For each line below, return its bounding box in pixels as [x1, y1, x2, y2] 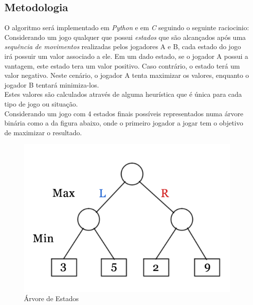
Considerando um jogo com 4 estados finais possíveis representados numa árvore [4, 108, 243, 118]
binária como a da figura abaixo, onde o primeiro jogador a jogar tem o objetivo [4, 118, 243, 128]
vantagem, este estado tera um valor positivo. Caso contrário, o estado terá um [4, 60, 240, 71]
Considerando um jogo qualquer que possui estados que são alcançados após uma [4, 32, 246, 42]
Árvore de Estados [24, 293, 79, 304]
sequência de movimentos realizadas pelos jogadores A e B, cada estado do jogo [4, 41, 241, 52]
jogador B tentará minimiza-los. [4, 79, 99, 90]
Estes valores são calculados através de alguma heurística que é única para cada [4, 89, 242, 99]
